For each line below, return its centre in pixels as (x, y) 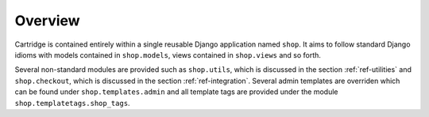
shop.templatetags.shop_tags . (72, 103)
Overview (47, 21)
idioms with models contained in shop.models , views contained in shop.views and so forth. (168, 55)
